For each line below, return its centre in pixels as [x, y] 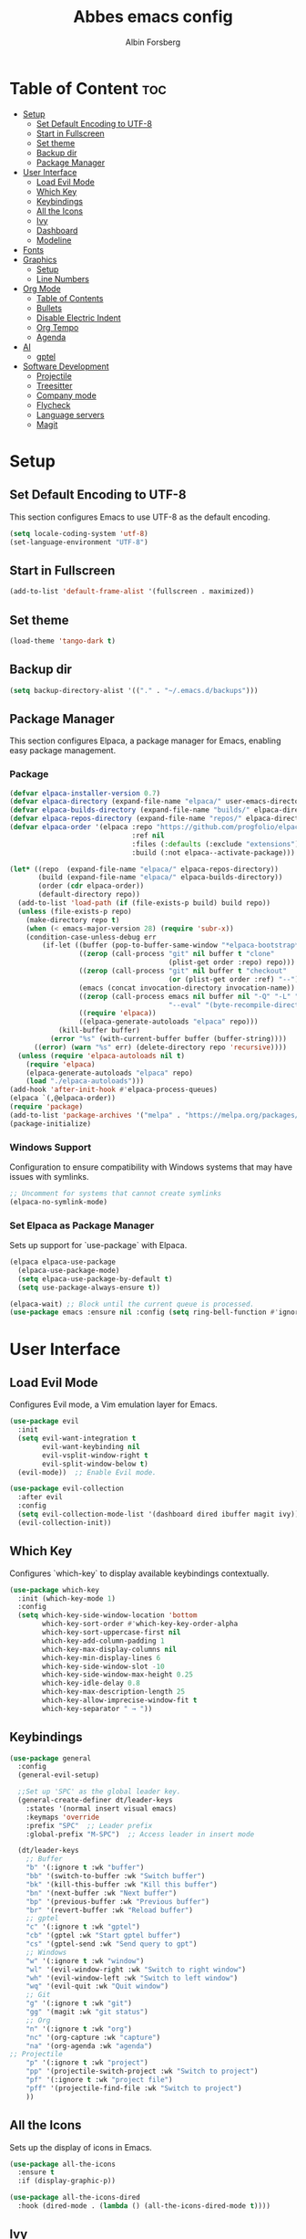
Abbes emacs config [153, 17]
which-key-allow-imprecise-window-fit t [120, 1700]
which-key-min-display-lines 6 [102, 1658]
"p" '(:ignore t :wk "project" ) [87, 2063]
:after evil [41, 1498]
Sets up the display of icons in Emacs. [81, 2147]
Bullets [49, 308]
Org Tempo [57, 327]
